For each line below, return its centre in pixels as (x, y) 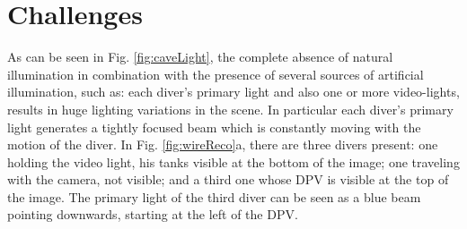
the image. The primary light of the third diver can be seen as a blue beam (214, 196)
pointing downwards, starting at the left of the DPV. (153, 214)
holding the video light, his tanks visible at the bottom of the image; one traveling (233, 161)
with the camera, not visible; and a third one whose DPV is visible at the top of (228, 179)
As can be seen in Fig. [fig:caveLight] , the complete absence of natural (200, 57)
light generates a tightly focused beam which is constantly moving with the (214, 127)
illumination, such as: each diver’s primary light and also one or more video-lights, (233, 92)
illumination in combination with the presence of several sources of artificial (216, 74)
